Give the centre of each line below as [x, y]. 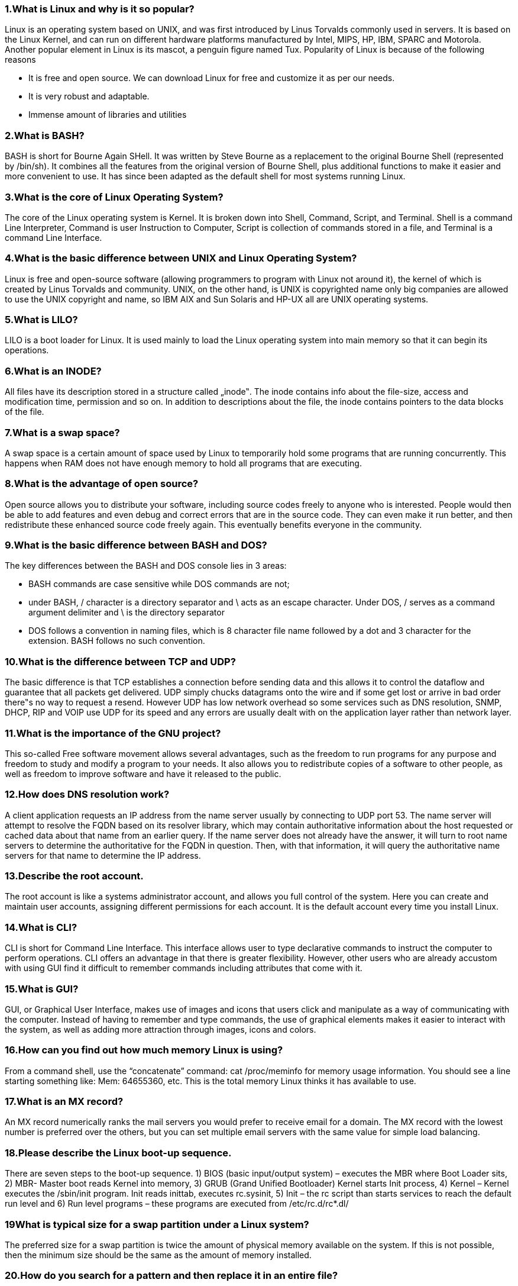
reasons [20, 60]
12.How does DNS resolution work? [87, 795]
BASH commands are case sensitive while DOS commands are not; [159, 584]
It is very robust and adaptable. [89, 96]
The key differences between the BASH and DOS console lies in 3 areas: [146, 566]
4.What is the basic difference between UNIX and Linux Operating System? [181, 258]
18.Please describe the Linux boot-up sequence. [118, 1153]
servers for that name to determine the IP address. [103, 855]
